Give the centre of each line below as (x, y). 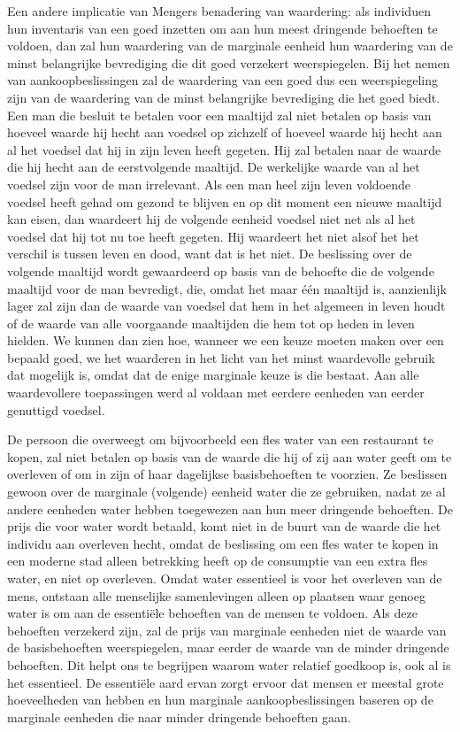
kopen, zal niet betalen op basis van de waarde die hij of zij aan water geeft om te (230, 456)
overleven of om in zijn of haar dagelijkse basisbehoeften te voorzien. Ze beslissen (227, 474)
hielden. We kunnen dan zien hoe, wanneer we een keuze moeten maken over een (226, 340)
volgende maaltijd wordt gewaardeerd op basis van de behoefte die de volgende (221, 270)
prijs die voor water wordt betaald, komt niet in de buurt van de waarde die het (224, 526)
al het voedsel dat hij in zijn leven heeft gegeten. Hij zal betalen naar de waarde (224, 149)
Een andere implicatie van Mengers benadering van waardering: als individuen (219, 11)
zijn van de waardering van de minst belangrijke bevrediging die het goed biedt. (224, 97)
